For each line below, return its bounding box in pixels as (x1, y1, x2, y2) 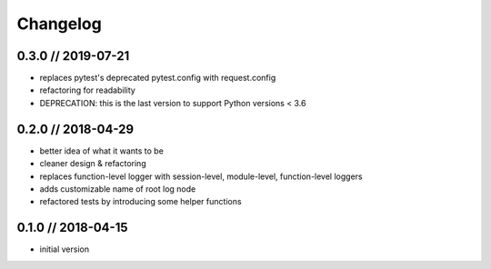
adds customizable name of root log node (39, 183, 196, 194)
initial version (39, 244, 90, 254)
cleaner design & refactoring (39, 158, 146, 169)
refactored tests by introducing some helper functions (39, 196, 242, 207)
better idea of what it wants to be (39, 145, 164, 156)
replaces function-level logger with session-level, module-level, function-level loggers (39, 171, 363, 182)
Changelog (16, 14, 102, 34)
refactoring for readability (39, 85, 135, 95)
